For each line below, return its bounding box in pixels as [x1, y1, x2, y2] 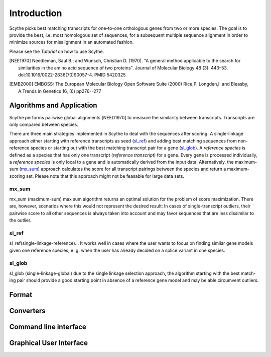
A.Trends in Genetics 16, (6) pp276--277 [18, 88, 101, 94]
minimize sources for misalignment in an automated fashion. [9, 39, 134, 45]
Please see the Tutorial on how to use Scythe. [9, 48, 104, 54]
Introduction [9, 8, 62, 19]
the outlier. [9, 217, 32, 224]
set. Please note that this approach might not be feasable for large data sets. [26, 173, 184, 179]
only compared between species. [9, 121, 79, 127]
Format [9, 290, 33, 299]
